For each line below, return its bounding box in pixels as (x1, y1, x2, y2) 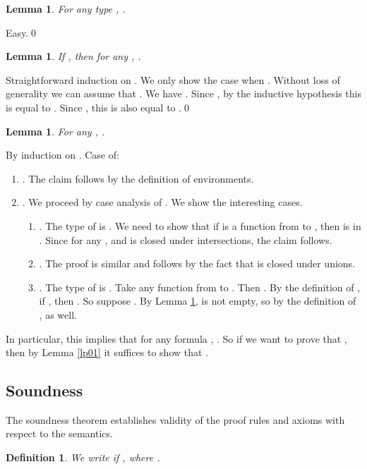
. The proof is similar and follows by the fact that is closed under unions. (39, 256, 356, 271)
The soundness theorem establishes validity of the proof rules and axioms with (6, 412, 345, 427)
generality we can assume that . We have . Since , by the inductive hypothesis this (6, 86, 361, 101)
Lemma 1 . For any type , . (6, 1, 126, 16)
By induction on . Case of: (6, 147, 119, 162)
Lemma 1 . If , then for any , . (6, 49, 141, 63)
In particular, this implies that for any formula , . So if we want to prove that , (6, 331, 347, 346)
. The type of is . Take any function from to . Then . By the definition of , (39, 279, 361, 294)
